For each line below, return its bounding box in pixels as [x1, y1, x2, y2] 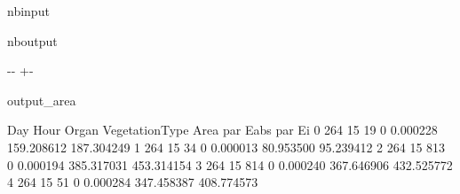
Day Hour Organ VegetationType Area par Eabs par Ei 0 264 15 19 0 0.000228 [7, 120, 438, 139]
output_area [7, 90, 76, 109]
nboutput [7, 31, 58, 50]
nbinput [7, 2, 50, 19]
